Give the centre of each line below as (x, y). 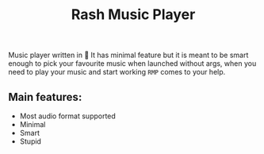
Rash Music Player (133, 15)
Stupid (31, 141)
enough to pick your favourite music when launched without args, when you (132, 64)
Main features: (45, 97)
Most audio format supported (68, 116)
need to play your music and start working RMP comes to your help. (117, 72)
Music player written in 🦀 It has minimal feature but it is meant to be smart (128, 55)
